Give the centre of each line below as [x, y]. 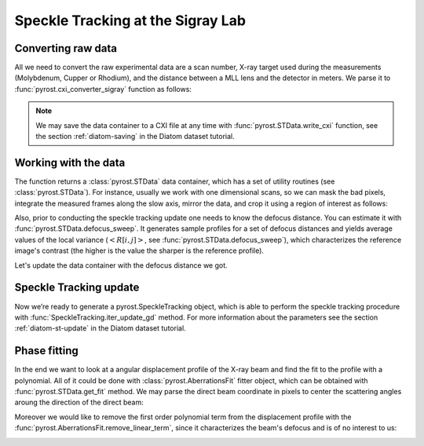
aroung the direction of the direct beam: [79, 402]
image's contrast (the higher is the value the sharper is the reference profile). [139, 250]
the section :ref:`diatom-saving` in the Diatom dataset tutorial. [135, 137]
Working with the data [70, 162]
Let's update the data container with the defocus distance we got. [121, 265]
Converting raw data [66, 48]
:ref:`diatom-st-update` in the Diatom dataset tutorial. [100, 328]
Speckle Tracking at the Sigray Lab [130, 20]
